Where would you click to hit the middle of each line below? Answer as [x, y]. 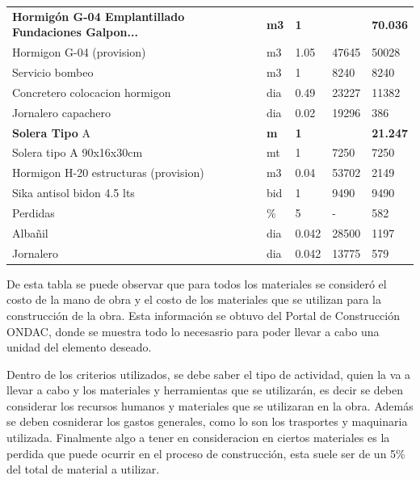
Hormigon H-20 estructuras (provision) [108, 173]
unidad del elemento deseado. [79, 347]
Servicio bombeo [53, 72]
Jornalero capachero [62, 112]
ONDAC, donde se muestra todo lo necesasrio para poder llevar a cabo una [193, 331]
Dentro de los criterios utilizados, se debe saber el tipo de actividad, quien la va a [209, 374]
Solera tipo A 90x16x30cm [78, 152]
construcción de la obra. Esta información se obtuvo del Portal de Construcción [204, 315]
